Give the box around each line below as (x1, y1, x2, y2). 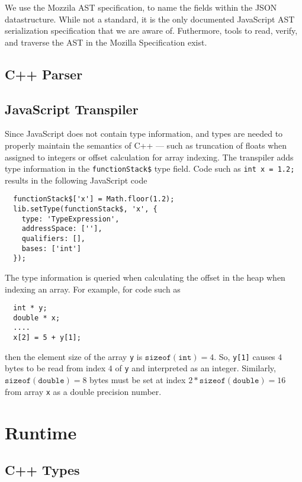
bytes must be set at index (89, 374, 186, 386)
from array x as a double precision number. (5, 385, 162, 397)
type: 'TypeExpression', (21, 214, 120, 223)
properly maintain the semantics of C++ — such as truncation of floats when (5, 139, 287, 151)
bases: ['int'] (21, 244, 81, 253)
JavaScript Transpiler (5, 99, 139, 118)
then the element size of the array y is (5, 350, 143, 362)
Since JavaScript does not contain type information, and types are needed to (5, 127, 283, 140)
